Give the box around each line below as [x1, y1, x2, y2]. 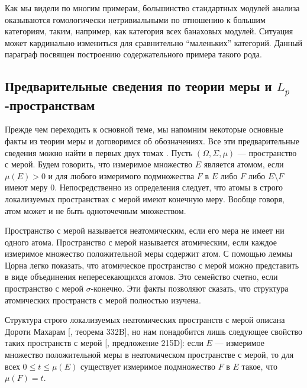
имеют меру [5, 181, 48, 193]
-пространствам [5, 95, 95, 114]
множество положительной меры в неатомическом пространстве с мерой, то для [5, 348, 294, 361]
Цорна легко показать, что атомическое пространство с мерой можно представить [5, 258, 299, 271]
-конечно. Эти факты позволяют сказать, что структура [91, 282, 289, 295]
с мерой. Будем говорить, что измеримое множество [5, 158, 192, 170]
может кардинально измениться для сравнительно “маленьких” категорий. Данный [5, 36, 303, 48]
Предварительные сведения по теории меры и [5, 77, 272, 95]
